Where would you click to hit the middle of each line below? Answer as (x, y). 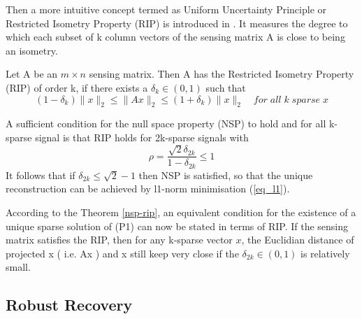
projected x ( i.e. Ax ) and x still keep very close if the (122, 253)
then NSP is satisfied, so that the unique (226, 175)
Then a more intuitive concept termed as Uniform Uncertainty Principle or (166, 9)
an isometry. (32, 50)
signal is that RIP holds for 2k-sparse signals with (142, 137)
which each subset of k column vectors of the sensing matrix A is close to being (175, 37)
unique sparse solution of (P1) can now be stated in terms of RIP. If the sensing (177, 226)
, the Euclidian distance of (298, 240)
